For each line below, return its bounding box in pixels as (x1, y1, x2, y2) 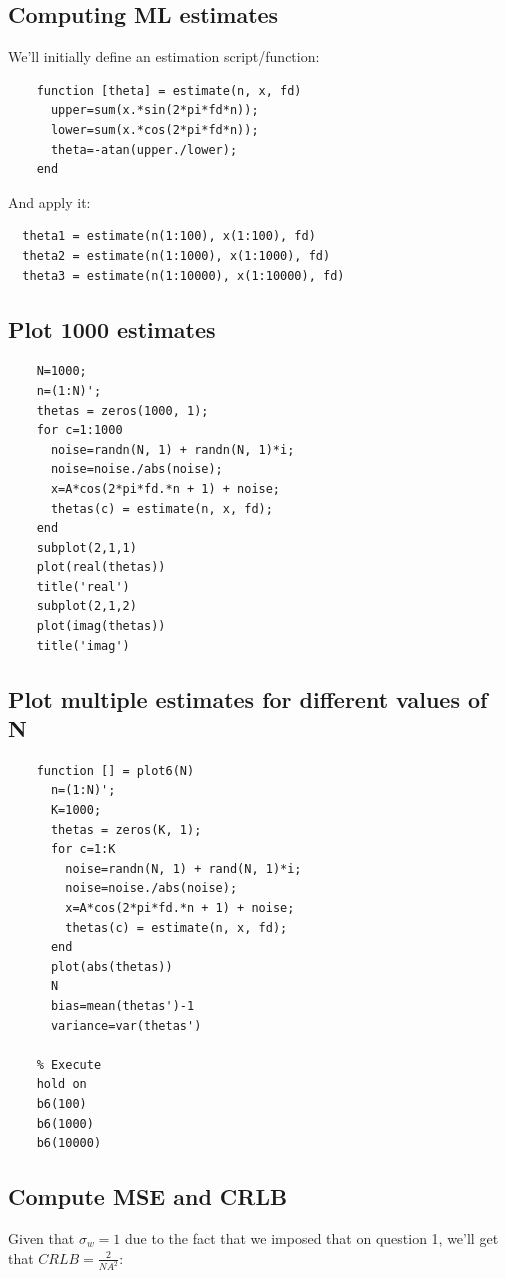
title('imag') (36, 638, 130, 653)
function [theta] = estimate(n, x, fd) (36, 83, 302, 98)
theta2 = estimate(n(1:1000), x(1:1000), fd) (22, 248, 331, 263)
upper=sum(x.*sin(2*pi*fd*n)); (50, 103, 259, 118)
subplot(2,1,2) (36, 599, 137, 614)
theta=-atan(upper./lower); (50, 142, 238, 157)
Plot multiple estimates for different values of (8, 683, 488, 714)
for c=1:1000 (36, 423, 123, 438)
